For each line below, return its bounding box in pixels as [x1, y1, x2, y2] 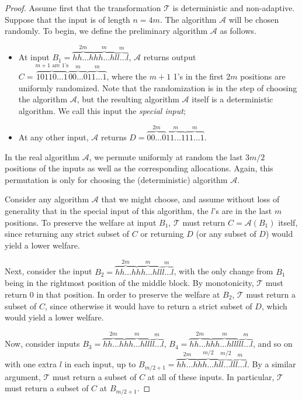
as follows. [220, 25, 256, 37]
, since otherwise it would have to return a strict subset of [44, 299, 252, 312]
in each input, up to [64, 358, 136, 370]
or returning [140, 227, 184, 240]
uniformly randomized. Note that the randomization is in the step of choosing [18, 81, 297, 94]
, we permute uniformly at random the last [89, 150, 243, 163]
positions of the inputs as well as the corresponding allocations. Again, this [5, 162, 273, 174]
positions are [240, 70, 286, 82]
